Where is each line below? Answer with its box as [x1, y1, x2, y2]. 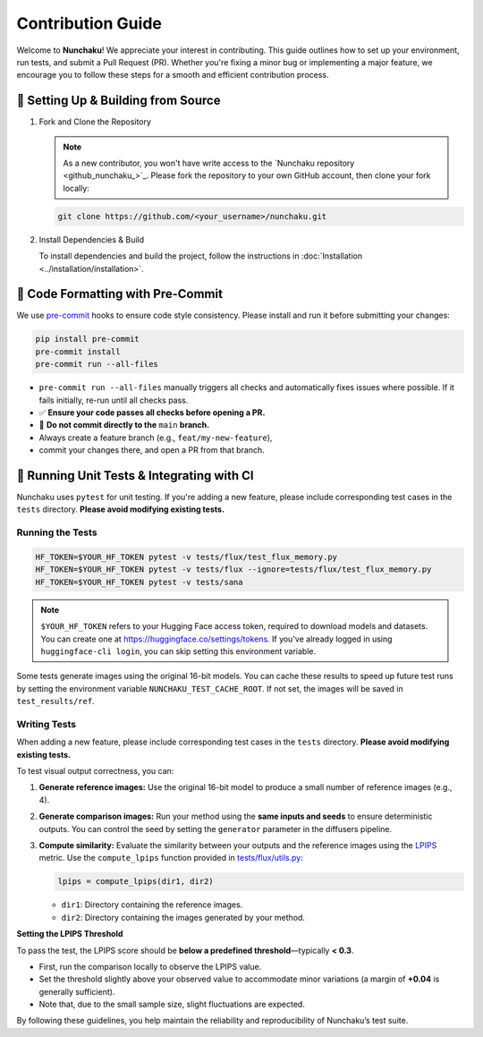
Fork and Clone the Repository [38, 116, 152, 127]
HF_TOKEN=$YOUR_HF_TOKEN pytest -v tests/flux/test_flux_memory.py [35, 552, 338, 562]
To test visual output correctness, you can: [16, 766, 174, 777]
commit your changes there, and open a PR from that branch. [38, 445, 265, 455]
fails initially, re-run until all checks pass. [38, 395, 189, 405]
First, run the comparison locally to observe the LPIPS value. [38, 961, 262, 972]
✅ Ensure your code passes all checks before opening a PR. [38, 407, 266, 418]
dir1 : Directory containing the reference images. [61, 899, 243, 910]
